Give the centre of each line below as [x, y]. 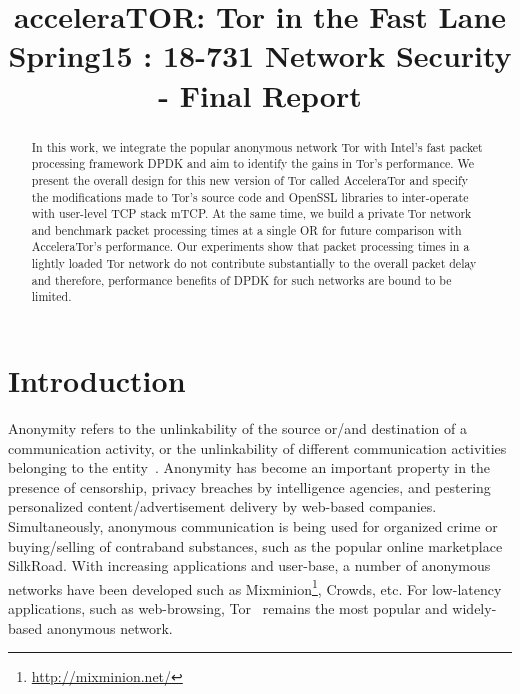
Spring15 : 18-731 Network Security [260, 55]
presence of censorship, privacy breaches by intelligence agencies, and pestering [249, 486]
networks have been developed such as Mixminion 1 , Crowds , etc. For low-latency [255, 587]
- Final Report [260, 94]
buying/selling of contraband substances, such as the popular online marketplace [255, 545]
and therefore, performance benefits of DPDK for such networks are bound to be [241, 279]
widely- [474, 608]
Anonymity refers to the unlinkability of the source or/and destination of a [237, 428]
